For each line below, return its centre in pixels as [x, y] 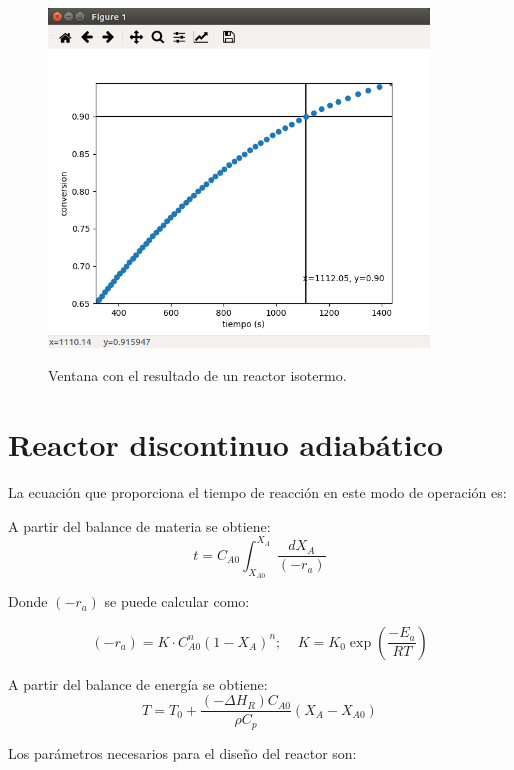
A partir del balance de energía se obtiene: [138, 683]
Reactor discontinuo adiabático [226, 444]
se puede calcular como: [177, 601]
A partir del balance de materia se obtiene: [139, 525]
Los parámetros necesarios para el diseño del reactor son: [182, 752]
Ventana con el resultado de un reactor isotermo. [197, 375]
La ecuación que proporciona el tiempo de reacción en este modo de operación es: [257, 492]
